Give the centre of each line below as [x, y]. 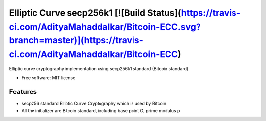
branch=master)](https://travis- [76, 41]
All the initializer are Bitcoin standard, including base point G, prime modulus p [101, 110]
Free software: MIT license [49, 78]
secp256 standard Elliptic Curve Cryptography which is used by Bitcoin [94, 104]
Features [23, 92]
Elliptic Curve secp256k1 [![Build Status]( [95, 13]
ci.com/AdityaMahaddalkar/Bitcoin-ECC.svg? [105, 27]
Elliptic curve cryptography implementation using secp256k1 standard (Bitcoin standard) [99, 68]
